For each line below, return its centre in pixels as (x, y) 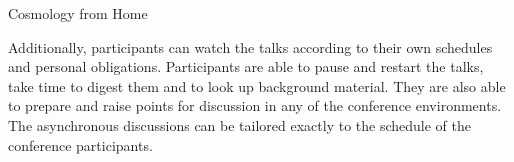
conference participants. (80, 144)
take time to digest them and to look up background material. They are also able (257, 85)
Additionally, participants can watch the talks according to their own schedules (250, 46)
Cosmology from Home (78, 13)
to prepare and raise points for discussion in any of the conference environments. (255, 105)
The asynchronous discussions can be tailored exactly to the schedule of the (239, 124)
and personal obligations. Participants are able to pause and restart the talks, (246, 66)
